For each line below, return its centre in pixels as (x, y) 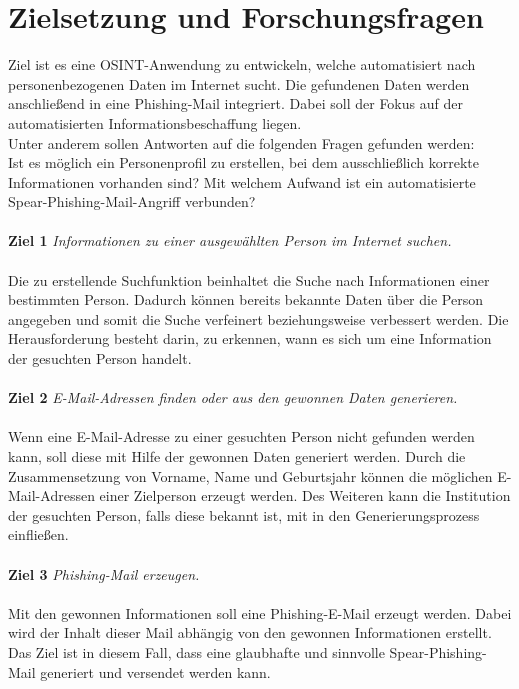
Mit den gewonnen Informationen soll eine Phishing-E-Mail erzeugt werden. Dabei (260, 612)
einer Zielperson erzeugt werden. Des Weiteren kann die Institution (305, 495)
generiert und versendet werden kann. (155, 671)
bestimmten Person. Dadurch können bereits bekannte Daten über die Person (245, 299)
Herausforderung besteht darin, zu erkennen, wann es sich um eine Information (250, 338)
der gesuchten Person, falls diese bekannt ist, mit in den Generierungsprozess (244, 514)
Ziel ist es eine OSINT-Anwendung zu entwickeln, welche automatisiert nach (242, 64)
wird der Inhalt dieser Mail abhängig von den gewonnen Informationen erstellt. (250, 632)
